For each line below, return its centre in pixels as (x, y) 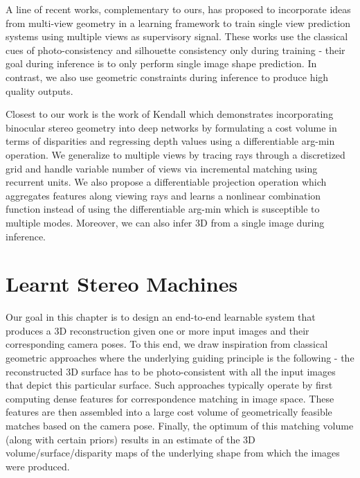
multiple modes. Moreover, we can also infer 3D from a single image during (165, 222)
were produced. (38, 466)
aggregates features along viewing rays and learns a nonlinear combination (163, 195)
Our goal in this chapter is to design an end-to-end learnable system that (161, 317)
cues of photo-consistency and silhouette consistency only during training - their (175, 50)
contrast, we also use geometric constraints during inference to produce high (167, 77)
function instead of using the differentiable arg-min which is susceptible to (163, 209)
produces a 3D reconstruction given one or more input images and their (157, 330)
